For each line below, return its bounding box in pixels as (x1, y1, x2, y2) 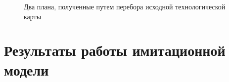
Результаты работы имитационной (4, 40, 226, 60)
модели (4, 59, 49, 80)
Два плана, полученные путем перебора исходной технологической (24, 1, 226, 11)
